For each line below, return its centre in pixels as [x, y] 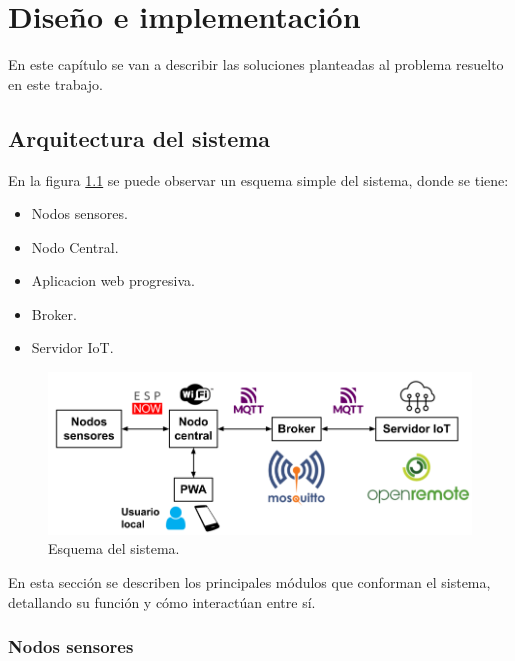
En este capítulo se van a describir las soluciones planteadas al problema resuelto [256, 64]
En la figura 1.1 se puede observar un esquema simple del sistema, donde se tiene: [258, 179]
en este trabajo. [56, 83]
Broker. [54, 313]
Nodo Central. [75, 246]
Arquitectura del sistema [139, 137]
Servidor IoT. [72, 347]
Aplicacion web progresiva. [113, 280]
